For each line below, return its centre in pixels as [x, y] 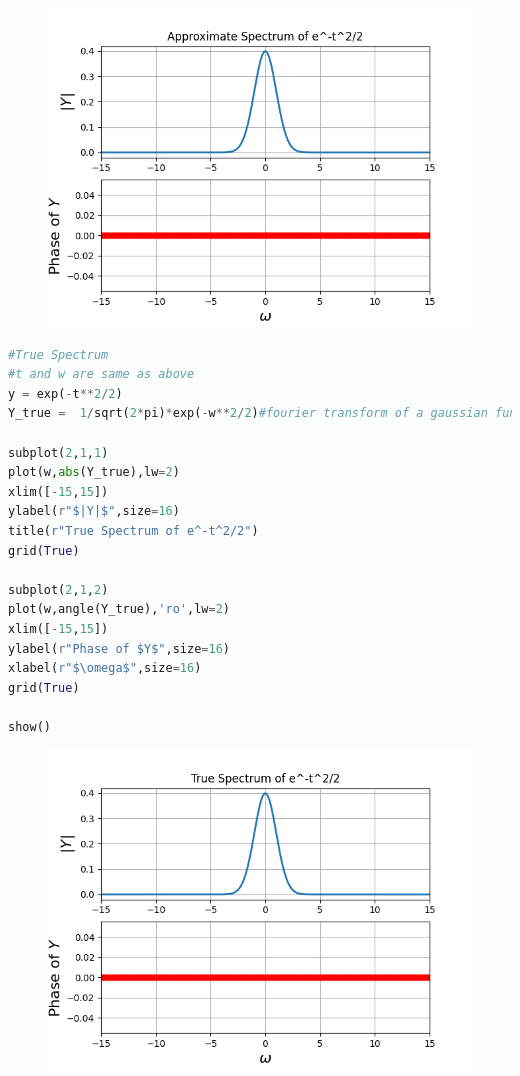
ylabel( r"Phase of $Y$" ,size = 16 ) [119, 648]
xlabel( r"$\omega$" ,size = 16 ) [105, 668]
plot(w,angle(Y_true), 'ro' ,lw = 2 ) [119, 609]
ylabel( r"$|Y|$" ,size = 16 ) [94, 511]
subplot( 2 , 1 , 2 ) [58, 589]
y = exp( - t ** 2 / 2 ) [65, 393]
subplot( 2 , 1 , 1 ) [58, 452]
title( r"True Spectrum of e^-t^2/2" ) [133, 530]
